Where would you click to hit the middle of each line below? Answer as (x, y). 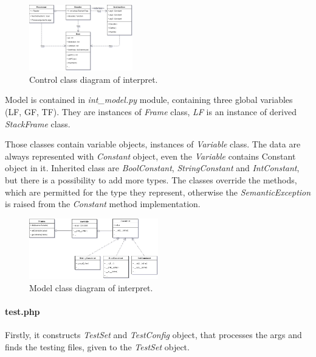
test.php (22, 312)
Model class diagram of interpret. (91, 287)
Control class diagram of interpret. (94, 79)
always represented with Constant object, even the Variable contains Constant (150, 156)
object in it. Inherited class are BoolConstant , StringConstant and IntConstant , (152, 168)
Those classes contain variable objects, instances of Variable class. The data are (153, 144)
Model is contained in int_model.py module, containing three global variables (149, 100)
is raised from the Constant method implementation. (103, 204)
